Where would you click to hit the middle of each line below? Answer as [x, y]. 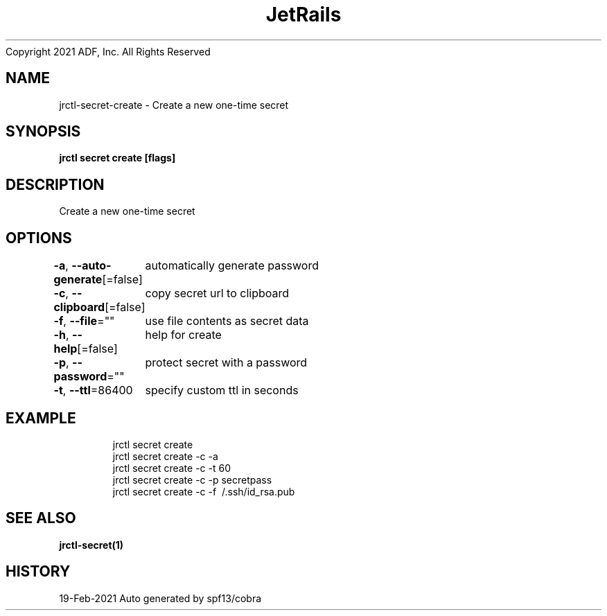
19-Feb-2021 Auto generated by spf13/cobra [160, 598]
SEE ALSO [41, 518]
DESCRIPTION [55, 184]
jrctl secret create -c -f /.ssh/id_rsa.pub [204, 491]
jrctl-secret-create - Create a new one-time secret [174, 105]
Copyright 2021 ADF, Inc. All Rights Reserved [108, 51]
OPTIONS [39, 238]
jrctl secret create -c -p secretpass [192, 479]
